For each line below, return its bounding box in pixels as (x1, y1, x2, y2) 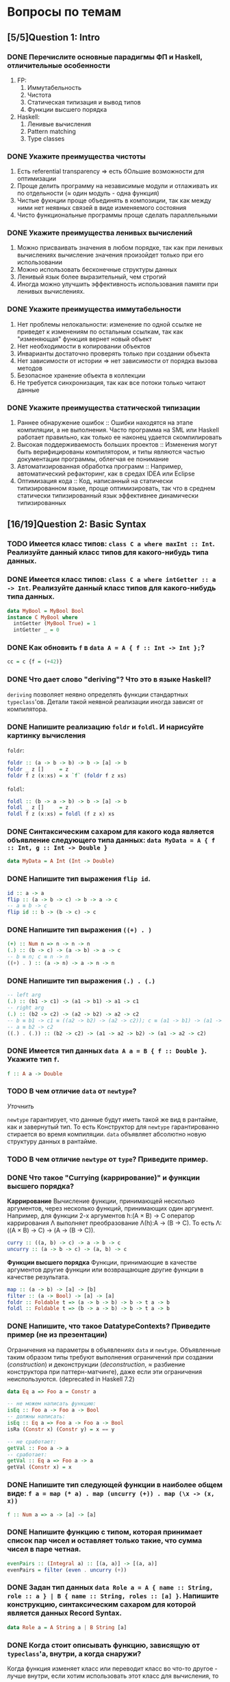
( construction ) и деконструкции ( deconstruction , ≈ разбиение (7, 1360, 186, 1368)
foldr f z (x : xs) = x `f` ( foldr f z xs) (7, 772, 127, 779)
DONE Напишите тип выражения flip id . (7, 874, 151, 884)
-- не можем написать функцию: (7, 1401, 97, 1407)
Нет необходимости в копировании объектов (16, 342, 151, 350)
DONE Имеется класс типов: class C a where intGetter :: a (7, 574, 216, 584)
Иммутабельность (27, 83, 82, 91)
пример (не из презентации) (7, 1330, 107, 1340)
